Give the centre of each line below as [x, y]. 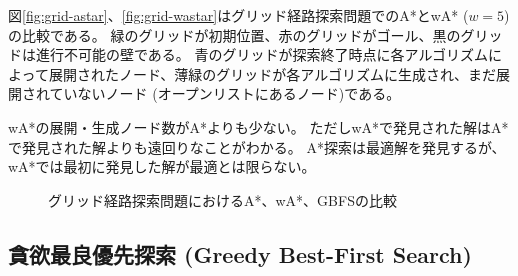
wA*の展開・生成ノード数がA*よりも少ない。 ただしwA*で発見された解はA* [258, 126]
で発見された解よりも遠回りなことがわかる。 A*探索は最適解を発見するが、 [257, 146]
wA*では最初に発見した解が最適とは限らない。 [162, 166]
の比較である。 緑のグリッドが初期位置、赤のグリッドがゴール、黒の [234, 34]
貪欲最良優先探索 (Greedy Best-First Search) [240, 253]
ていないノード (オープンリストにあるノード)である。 [225, 93]
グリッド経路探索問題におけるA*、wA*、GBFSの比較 [222, 199]
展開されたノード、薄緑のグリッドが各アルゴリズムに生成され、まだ [272, 73]
